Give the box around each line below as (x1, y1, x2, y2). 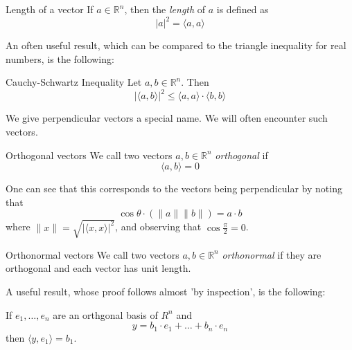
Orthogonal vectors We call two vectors (6, 147, 173, 162)
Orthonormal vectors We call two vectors (6, 247, 179, 261)
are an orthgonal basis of (53, 307, 158, 322)
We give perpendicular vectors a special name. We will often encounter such (6, 111, 328, 125)
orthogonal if (215, 147, 268, 162)
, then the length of (124, 2, 206, 16)
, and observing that (115, 219, 202, 234)
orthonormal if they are (222, 247, 322, 261)
